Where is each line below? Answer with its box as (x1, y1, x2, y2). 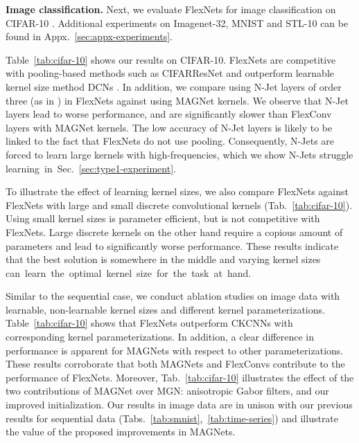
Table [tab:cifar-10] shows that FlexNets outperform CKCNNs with (6, 316, 293, 330)
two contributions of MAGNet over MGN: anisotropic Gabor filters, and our (6, 383, 329, 398)
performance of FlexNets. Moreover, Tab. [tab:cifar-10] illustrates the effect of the (6, 370, 354, 384)
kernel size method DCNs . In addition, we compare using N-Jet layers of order (6, 79, 342, 93)
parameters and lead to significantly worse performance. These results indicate (6, 238, 339, 253)
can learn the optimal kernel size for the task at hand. (6, 265, 252, 280)
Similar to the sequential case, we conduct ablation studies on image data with (6, 289, 340, 303)
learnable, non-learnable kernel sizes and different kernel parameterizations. (6, 302, 325, 316)
